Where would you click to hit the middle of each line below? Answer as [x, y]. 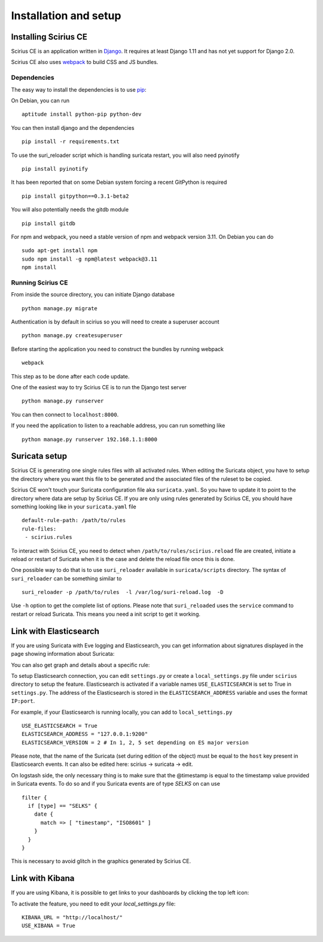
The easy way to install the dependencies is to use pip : [79, 89]
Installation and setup [66, 16]
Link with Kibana [43, 878]
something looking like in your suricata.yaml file [74, 507]
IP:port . [23, 701]
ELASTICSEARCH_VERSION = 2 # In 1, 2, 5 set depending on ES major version [135, 742]
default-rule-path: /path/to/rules [74, 520]
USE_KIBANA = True [49, 926]
